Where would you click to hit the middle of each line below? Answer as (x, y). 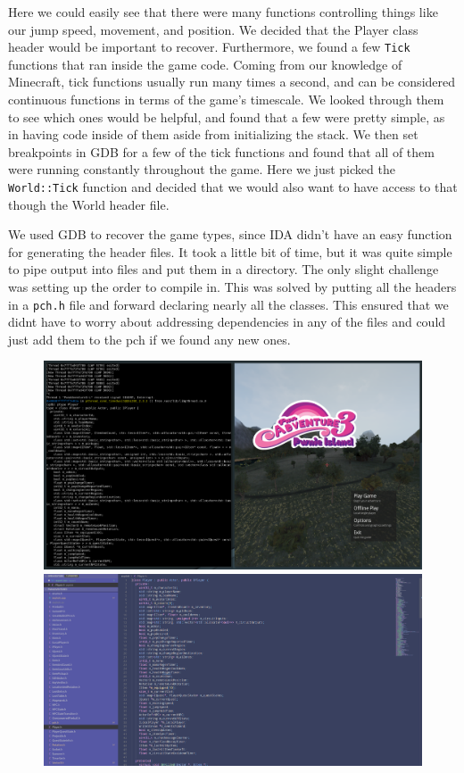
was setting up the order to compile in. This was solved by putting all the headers (232, 287)
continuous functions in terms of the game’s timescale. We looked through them (226, 100)
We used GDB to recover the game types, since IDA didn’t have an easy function (230, 234)
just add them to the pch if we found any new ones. (149, 339)
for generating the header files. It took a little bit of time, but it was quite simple (230, 251)
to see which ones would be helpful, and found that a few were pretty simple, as (227, 116)
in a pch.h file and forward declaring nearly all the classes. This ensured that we (228, 304)
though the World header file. (89, 204)
